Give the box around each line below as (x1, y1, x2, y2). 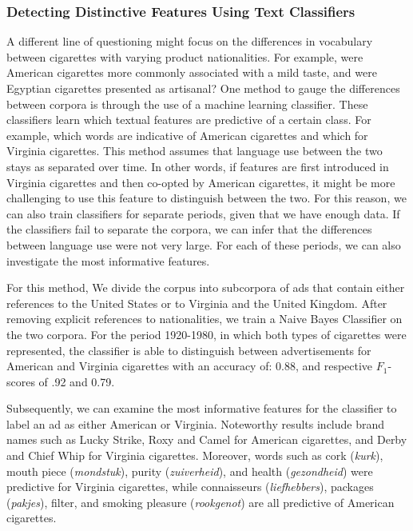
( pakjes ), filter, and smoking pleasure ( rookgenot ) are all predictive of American (6, 493, 395, 510)
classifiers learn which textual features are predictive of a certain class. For (6, 111, 371, 128)
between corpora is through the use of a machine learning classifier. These (6, 95, 368, 112)
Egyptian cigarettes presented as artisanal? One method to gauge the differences (6, 80, 400, 96)
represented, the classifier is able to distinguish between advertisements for (6, 341, 371, 358)
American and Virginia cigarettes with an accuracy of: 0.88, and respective (6, 357, 373, 374)
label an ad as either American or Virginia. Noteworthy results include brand (6, 415, 385, 432)
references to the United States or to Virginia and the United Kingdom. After (6, 294, 387, 311)
